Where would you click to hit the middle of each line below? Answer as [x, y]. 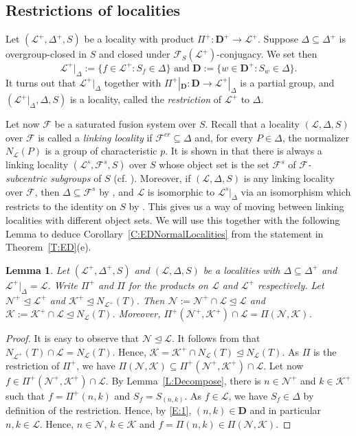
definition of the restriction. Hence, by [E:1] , [99, 410]
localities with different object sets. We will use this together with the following [173, 220]
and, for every [224, 137]
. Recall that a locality [252, 124]
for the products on [168, 285]
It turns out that [41, 82]
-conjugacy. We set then [267, 54]
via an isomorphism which [296, 191]
